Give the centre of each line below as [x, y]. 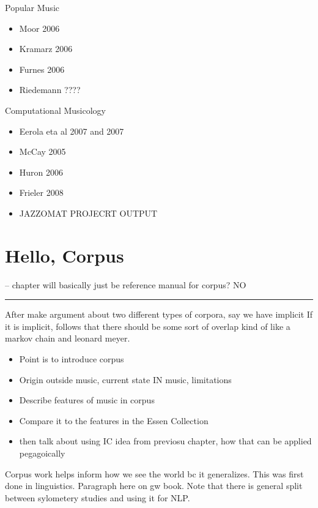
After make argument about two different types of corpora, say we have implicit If [159, 314]
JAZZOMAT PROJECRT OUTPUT [88, 213]
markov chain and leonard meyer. [68, 338]
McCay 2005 [43, 151]
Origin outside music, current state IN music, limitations [125, 379]
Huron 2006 [41, 172]
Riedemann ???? [50, 90]
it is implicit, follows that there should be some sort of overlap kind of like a [148, 326]
